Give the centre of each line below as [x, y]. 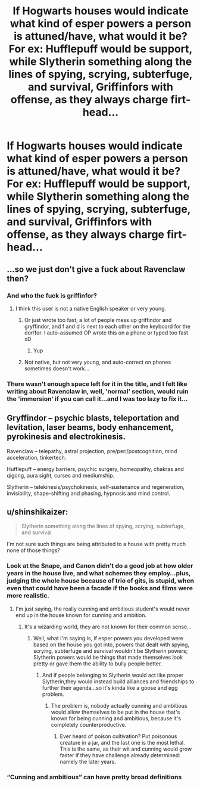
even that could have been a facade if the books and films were [100, 588]
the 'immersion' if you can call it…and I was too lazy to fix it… [97, 399]
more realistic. [28, 596]
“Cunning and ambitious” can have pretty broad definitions [94, 777]
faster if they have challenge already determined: [120, 755]
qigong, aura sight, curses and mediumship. [61, 475]
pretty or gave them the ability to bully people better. [98, 664]
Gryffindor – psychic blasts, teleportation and [93, 418]
